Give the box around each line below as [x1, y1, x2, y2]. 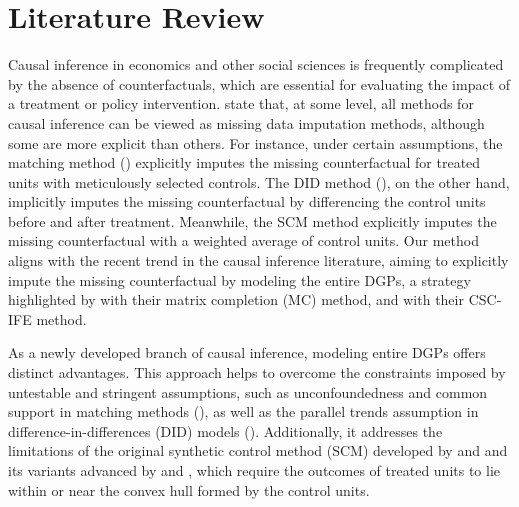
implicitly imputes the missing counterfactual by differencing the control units [8, 191, 486, 212]
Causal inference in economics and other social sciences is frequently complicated [8, 54, 504, 75]
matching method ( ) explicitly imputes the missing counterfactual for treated [8, 152, 481, 173]
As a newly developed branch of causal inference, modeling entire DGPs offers [8, 342, 486, 363]
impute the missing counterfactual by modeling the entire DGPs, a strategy [8, 269, 471, 290]
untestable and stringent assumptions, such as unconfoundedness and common [8, 381, 488, 402]
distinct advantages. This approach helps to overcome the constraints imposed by [8, 362, 506, 383]
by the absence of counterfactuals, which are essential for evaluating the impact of [8, 73, 511, 94]
